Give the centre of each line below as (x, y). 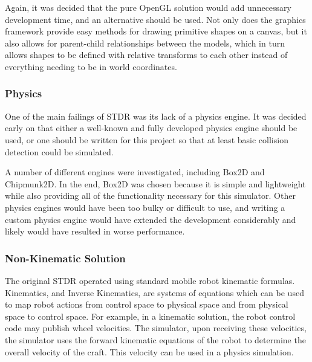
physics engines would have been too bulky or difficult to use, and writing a (145, 207)
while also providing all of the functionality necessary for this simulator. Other (150, 196)
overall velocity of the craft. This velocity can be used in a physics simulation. (149, 351)
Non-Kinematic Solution (65, 258)
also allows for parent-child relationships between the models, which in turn (145, 43)
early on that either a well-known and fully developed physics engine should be (151, 128)
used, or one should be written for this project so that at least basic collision (147, 139)
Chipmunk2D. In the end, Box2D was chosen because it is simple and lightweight (155, 183)
